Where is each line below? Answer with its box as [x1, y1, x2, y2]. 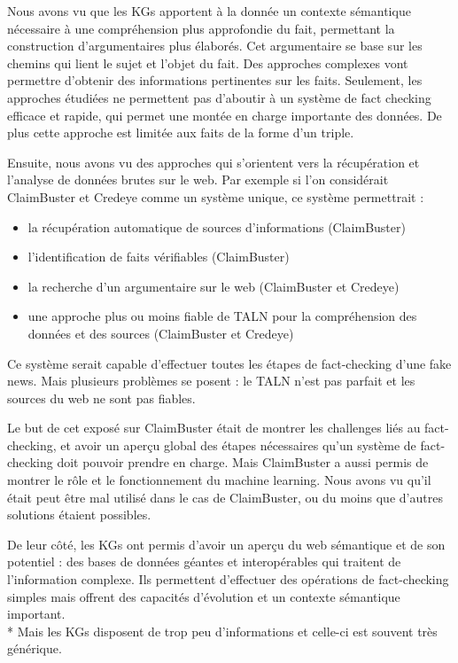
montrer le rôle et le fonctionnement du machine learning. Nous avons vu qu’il [7, 471, 431, 489]
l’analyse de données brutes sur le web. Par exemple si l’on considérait [7, 170, 389, 189]
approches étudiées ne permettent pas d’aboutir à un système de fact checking [7, 88, 431, 106]
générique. [7, 639, 62, 658]
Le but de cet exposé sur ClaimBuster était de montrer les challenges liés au [7, 418, 421, 437]
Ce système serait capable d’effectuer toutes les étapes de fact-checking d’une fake [7, 354, 452, 372]
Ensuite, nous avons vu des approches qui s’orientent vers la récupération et [7, 152, 420, 171]
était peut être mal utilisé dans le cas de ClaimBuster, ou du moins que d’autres [7, 487, 443, 506]
